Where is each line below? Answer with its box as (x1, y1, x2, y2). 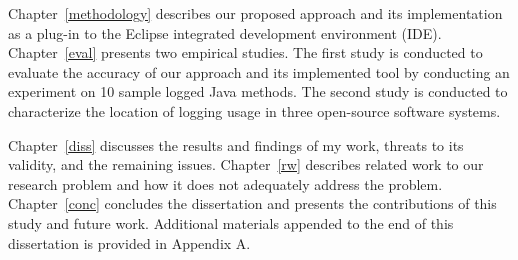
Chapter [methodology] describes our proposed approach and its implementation (8, 3, 503, 23)
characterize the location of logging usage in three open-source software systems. (8, 100, 501, 121)
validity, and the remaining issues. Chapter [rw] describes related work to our (8, 154, 484, 175)
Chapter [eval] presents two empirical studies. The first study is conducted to (8, 42, 483, 63)
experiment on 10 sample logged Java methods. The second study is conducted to (8, 81, 508, 102)
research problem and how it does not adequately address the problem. (8, 173, 443, 194)
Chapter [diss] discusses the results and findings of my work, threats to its (8, 134, 464, 155)
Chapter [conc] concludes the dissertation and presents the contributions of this (8, 193, 497, 214)
